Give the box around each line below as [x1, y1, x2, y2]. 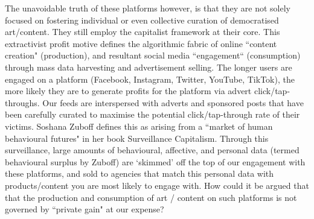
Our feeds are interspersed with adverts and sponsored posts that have [42, 96, 304, 109]
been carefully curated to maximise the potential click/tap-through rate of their [5, 108, 300, 121]
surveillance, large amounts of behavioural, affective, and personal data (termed [5, 144, 300, 156]
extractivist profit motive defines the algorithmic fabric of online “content [5, 37, 277, 49]
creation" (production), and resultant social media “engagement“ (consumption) [5, 49, 301, 62]
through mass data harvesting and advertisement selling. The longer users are [5, 60, 292, 73]
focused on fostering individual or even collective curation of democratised [5, 13, 279, 26]
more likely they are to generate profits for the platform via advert [5, 84, 252, 97]
